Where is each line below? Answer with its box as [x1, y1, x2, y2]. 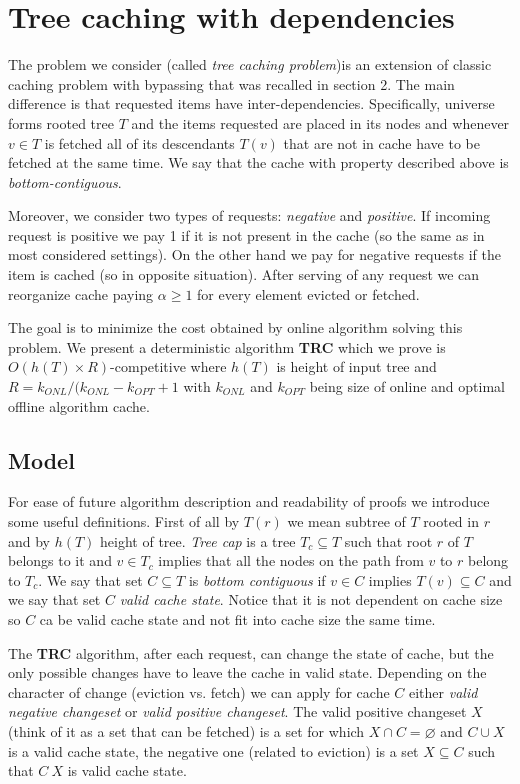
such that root [344, 530, 433, 551]
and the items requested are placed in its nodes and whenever [131, 112, 510, 133]
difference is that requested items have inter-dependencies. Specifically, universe [8, 93, 495, 114]
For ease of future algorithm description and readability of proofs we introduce [8, 491, 490, 512]
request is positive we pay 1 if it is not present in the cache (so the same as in [8, 224, 485, 245]
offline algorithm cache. [8, 395, 150, 416]
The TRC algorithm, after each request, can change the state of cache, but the [8, 642, 494, 663]
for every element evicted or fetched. [197, 283, 420, 304]
